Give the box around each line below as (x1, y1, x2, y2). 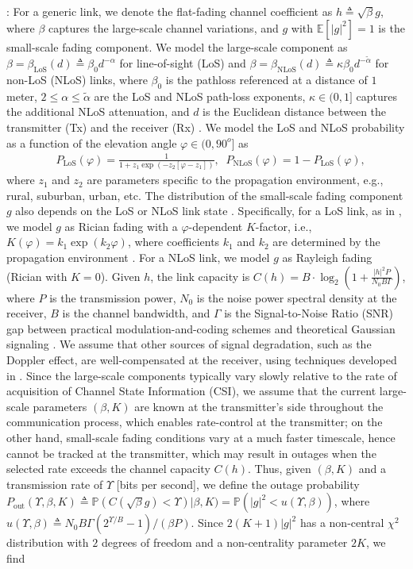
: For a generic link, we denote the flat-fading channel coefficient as (6, 3, 333, 19)
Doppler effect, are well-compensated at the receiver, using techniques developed (6, 352, 397, 368)
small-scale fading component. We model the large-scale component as (6, 38, 348, 55)
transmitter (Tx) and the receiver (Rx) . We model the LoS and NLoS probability (6, 119, 405, 136)
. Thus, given (248, 460, 311, 477)
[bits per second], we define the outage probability (116, 475, 360, 492)
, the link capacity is (150, 267, 250, 284)
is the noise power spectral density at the (196, 289, 397, 306)
